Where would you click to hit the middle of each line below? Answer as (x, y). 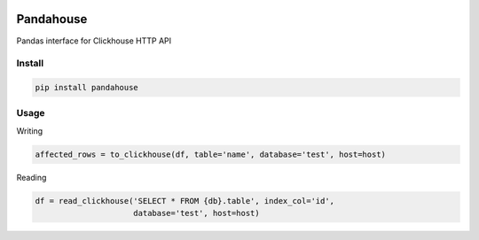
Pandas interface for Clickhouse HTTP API (94, 41)
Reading (31, 177)
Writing (30, 131)
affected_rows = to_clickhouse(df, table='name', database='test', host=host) (210, 154)
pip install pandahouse (87, 88)
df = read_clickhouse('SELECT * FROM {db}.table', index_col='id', (185, 201)
